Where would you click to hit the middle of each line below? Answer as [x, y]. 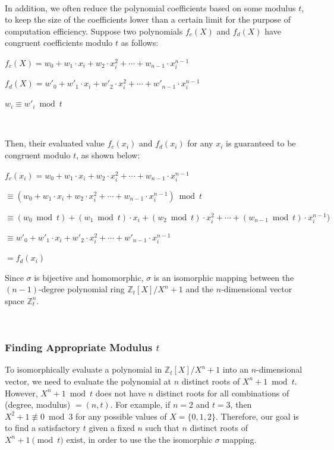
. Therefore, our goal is [257, 416]
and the [200, 289]
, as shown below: [108, 155]
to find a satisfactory [42, 428]
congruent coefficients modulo [59, 43]
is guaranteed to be [261, 143]
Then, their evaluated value [55, 143]
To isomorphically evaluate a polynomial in [83, 369]
